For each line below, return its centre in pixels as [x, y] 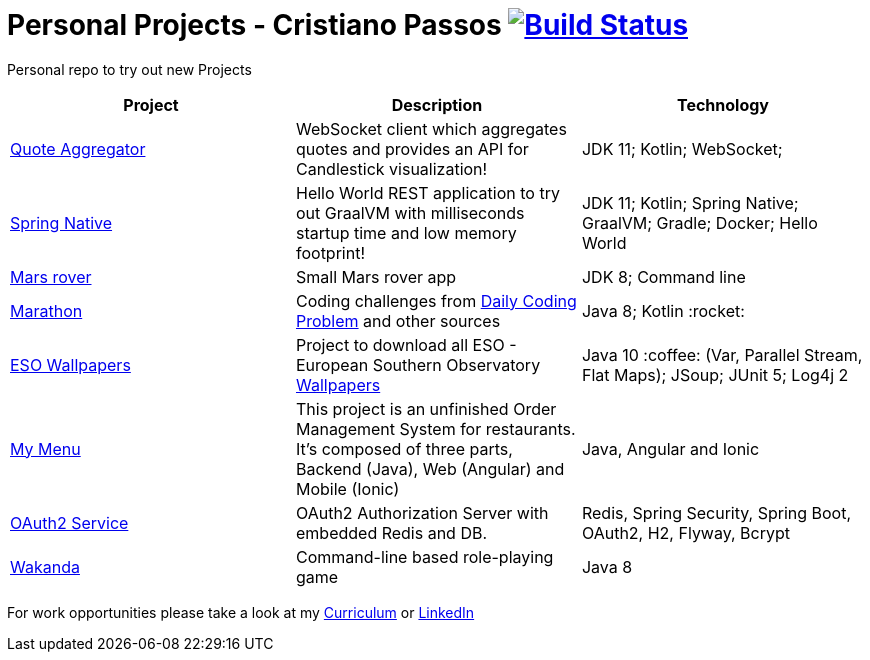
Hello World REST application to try [427, 192]
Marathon [46, 310]
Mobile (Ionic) [347, 488]
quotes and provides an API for [412, 148]
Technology [722, 104]
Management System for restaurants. [435, 428]
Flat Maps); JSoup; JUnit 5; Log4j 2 [715, 374]
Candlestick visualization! [391, 168]
